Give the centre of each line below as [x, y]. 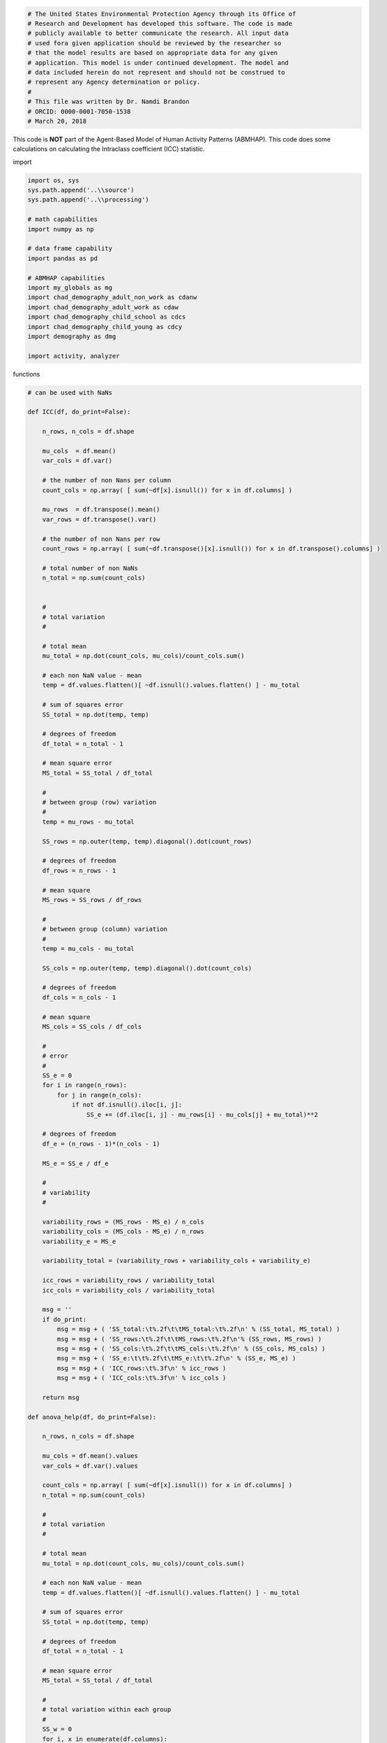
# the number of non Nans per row [101, 539]
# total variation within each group [107, 1710]
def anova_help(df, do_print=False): [92, 1417]
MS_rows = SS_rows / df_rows [92, 900]
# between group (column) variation [105, 929]
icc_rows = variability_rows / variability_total [129, 1280]
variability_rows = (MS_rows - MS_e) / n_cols [123, 1221]
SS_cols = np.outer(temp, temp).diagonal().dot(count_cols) [147, 968]
